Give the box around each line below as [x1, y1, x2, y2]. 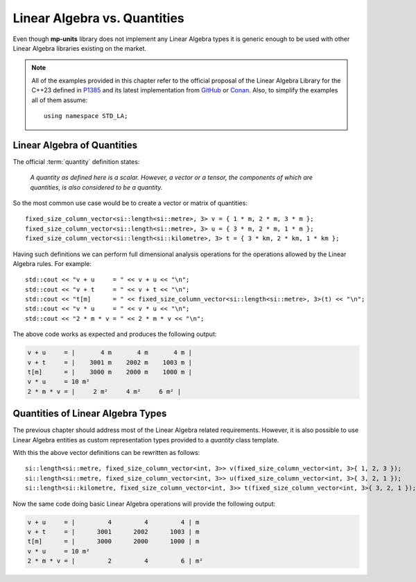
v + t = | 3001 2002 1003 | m [27, 528, 200, 536]
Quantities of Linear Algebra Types [12, 408, 167, 419]
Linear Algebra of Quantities [12, 139, 138, 151]
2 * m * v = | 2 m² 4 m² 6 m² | [27, 388, 182, 395]
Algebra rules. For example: [12, 259, 92, 267]
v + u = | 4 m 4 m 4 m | [27, 349, 192, 357]
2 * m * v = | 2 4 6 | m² [27, 557, 204, 565]
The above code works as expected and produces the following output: [12, 330, 217, 338]
